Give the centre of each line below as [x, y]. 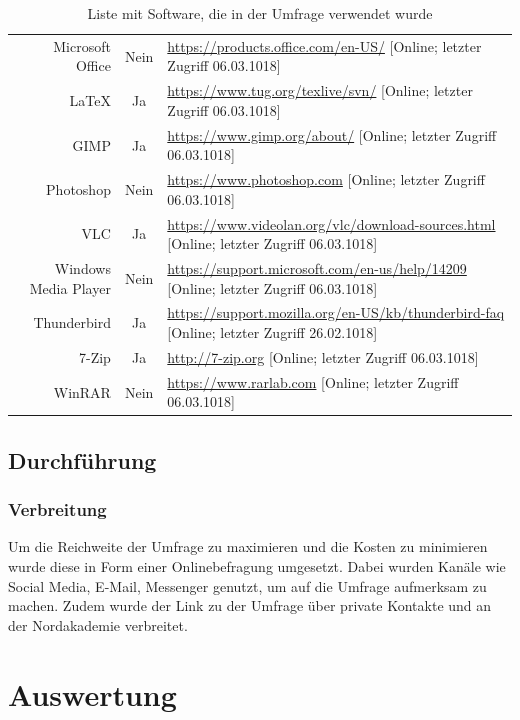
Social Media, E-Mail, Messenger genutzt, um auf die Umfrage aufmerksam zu [247, 585]
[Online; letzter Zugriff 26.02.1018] [272, 332]
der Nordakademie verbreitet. [98, 624]
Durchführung [82, 459]
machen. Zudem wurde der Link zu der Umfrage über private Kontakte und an [250, 605]
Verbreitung [57, 509]
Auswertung [92, 693]
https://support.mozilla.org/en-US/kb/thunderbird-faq [336, 312]
